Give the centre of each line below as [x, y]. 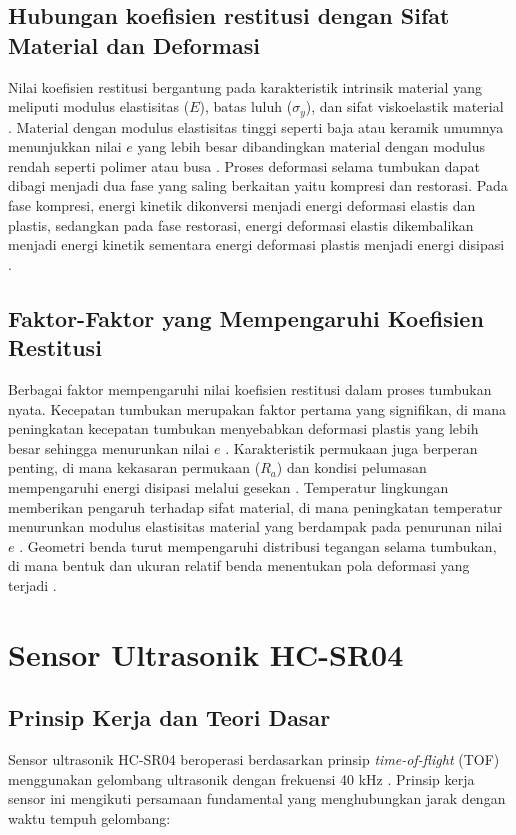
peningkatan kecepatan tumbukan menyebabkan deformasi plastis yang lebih [243, 428]
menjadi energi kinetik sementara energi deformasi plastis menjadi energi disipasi [256, 244]
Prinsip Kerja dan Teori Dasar [169, 717]
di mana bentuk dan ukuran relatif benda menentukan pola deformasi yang [239, 565]
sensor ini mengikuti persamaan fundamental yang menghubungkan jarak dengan [257, 798]
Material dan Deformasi [134, 44]
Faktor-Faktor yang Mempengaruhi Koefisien [246, 317]
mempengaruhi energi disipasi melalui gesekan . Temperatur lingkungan [228, 486]
